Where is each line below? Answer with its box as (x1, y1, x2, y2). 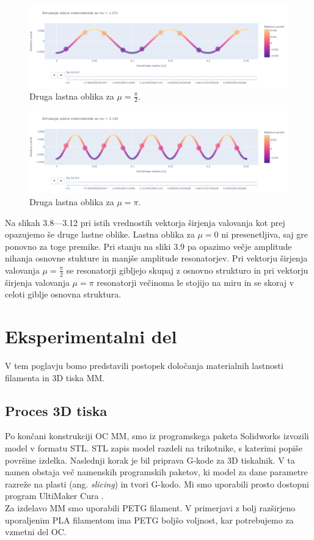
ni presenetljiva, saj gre (221, 228, 309, 241)
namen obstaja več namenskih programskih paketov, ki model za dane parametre (5, 465, 308, 478)
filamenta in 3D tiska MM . (5, 371, 105, 384)
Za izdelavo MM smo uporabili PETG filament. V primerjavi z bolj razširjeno (5, 502, 296, 514)
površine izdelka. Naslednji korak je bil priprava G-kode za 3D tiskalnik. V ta (5, 453, 295, 466)
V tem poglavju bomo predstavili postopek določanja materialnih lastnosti (5, 359, 283, 372)
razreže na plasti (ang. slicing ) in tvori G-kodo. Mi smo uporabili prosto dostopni (5, 477, 309, 490)
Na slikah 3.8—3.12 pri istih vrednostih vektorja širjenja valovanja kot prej (5, 216, 285, 228)
